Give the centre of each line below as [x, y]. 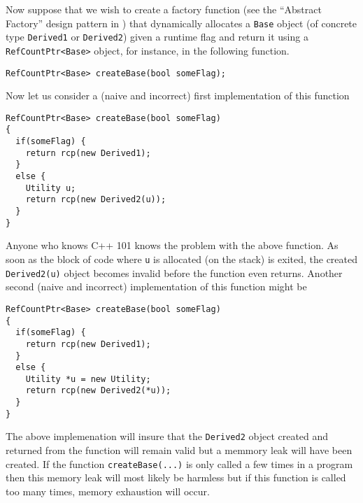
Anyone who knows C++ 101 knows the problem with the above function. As [172, 245]
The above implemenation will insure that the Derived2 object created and [167, 436]
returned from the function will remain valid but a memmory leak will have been [179, 450]
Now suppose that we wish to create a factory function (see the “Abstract [164, 9]
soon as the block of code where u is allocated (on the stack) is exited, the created [182, 258]
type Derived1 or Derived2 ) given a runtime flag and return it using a [157, 37]
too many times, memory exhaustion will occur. [108, 491]
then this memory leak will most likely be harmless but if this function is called [176, 477]
